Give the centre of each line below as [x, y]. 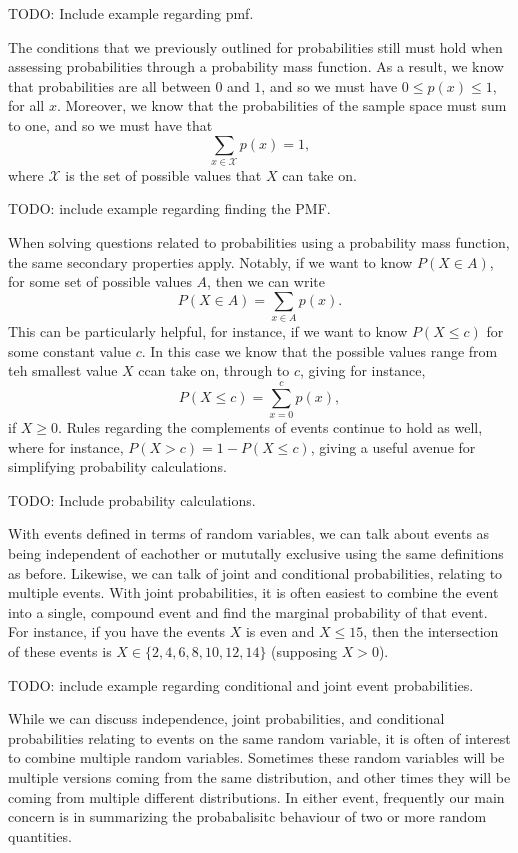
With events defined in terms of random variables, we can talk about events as [249, 533]
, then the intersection [431, 631]
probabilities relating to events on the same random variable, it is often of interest [259, 737]
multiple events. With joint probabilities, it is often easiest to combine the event [253, 592]
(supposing [304, 651]
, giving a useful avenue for [393, 446]
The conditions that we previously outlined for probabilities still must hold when [255, 46]
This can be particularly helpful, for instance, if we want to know [208, 331]
